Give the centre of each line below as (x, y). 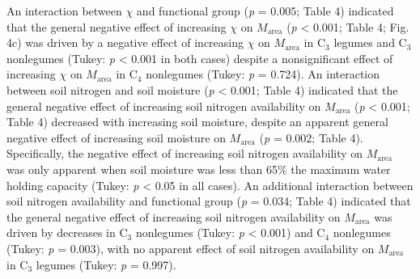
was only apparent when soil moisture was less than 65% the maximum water (199, 169)
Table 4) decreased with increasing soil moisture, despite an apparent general (197, 122)
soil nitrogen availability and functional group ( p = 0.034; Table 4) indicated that (209, 201)
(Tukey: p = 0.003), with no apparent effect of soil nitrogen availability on (191, 248)
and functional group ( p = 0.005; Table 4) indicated (265, 11)
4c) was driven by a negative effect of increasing (125, 42)
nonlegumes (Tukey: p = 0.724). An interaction (263, 74)
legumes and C (370, 42)
